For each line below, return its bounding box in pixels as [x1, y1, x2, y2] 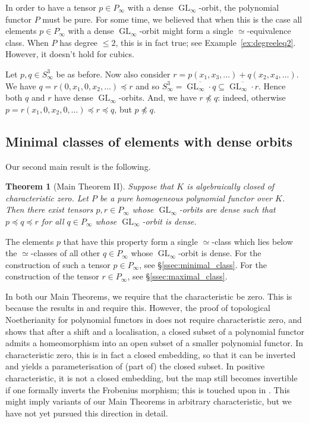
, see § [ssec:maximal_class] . [127, 270, 228, 282]
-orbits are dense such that [179, 203, 276, 216]
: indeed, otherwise [217, 91, 286, 104]
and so [135, 79, 159, 92]
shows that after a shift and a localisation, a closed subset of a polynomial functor [5, 325, 305, 337]
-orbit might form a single [139, 24, 234, 37]
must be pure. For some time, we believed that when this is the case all [42, 13, 302, 25]
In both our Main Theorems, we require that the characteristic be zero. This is [5, 290, 292, 302]
